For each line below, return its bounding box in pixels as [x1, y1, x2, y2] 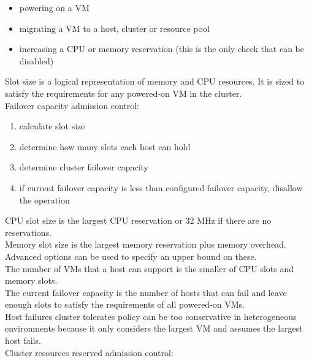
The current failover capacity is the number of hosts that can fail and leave [5, 286, 287, 298]
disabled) [19, 54, 54, 67]
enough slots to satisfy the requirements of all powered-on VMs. [5, 298, 245, 311]
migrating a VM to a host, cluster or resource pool [19, 21, 210, 34]
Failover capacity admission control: [5, 99, 139, 112]
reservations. [5, 226, 52, 238]
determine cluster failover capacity [19, 161, 148, 173]
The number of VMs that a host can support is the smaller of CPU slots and [5, 262, 294, 275]
